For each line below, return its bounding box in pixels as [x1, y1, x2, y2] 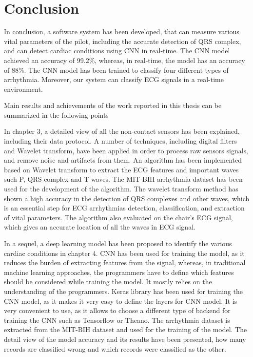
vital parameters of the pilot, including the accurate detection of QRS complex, [4, 36, 241, 46]
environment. [4, 84, 43, 94]
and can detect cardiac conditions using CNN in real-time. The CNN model [4, 45, 230, 56]
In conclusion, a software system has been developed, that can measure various [4, 26, 239, 37]
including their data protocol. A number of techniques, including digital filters [4, 136, 237, 146]
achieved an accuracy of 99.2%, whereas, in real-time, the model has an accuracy [4, 55, 245, 65]
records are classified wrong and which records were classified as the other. [4, 343, 226, 354]
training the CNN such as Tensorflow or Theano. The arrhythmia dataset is [4, 315, 230, 325]
